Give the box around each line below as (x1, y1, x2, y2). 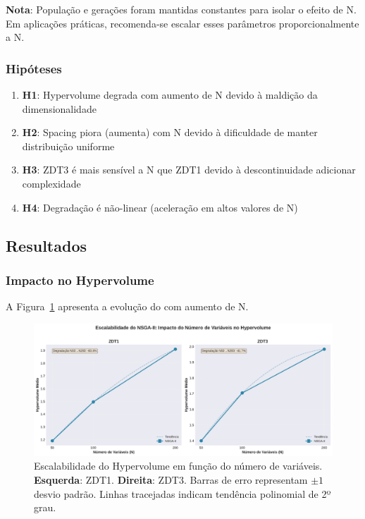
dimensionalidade (22, 101, 97, 116)
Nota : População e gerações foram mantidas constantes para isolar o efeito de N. (6, 2, 357, 16)
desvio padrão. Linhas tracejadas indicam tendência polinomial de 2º (34, 486, 331, 501)
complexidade (22, 176, 81, 190)
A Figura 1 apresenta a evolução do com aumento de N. (6, 299, 249, 314)
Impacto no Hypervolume (6, 271, 154, 288)
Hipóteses (6, 59, 62, 77)
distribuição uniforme (22, 138, 115, 153)
